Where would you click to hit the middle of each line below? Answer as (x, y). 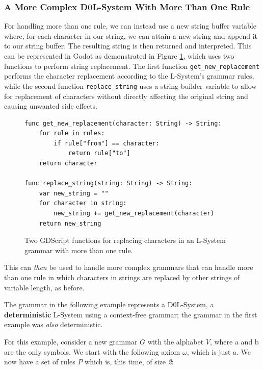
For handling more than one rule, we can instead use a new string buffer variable (130, 26)
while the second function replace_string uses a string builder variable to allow (130, 85)
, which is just (209, 351)
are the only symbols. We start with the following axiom (92, 351)
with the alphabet (176, 341)
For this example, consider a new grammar (71, 341)
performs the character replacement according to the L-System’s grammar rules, (129, 76)
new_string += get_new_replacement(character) (134, 214)
